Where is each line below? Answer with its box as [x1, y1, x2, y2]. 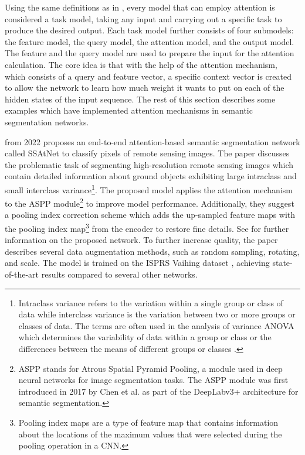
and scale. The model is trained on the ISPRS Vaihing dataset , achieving [5, 256, 270, 269]
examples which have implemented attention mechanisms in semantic [5, 104, 253, 117]
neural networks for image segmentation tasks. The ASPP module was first [18, 374, 289, 386]
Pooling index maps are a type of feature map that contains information [18, 416, 279, 428]
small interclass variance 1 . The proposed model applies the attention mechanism [5, 182, 293, 196]
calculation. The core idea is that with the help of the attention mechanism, [5, 58, 277, 70]
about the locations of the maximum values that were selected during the [18, 427, 282, 440]
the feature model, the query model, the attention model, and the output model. [5, 35, 294, 47]
